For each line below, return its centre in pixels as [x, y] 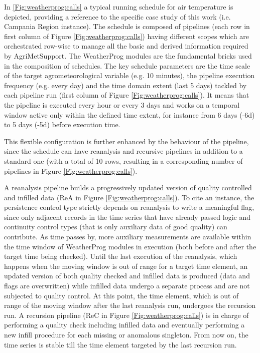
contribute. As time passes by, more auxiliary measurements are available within [128, 237]
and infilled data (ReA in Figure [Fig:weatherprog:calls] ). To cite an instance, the [129, 197]
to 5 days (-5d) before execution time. [62, 124]
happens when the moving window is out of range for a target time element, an [126, 266]
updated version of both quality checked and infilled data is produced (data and [127, 276]
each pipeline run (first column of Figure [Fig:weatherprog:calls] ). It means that [127, 95]
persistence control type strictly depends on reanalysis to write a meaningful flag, [129, 207]
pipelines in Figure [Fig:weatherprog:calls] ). [71, 170]
